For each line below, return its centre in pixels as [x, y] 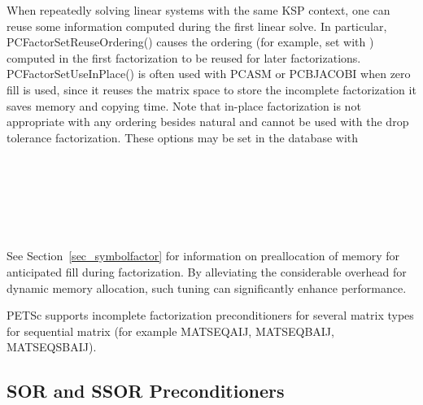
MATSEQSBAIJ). [52, 347]
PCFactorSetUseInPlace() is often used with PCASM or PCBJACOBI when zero [209, 74]
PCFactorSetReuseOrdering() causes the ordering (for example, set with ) [190, 42]
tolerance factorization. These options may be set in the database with [183, 137]
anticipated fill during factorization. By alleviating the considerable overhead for [207, 271]
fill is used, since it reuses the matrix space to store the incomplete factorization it [211, 89]
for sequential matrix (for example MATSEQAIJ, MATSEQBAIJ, [170, 331]
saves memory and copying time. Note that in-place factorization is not [184, 105]
